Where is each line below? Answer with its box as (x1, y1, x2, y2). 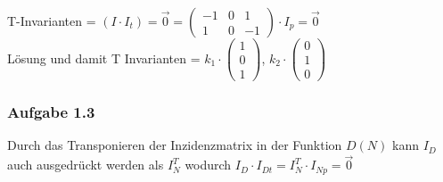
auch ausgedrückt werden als (7, 155, 164, 174)
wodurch (185, 155, 232, 174)
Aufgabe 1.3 (7, 101, 95, 123)
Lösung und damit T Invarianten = (7, 48, 201, 67)
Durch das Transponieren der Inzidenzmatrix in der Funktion (7, 136, 342, 154)
